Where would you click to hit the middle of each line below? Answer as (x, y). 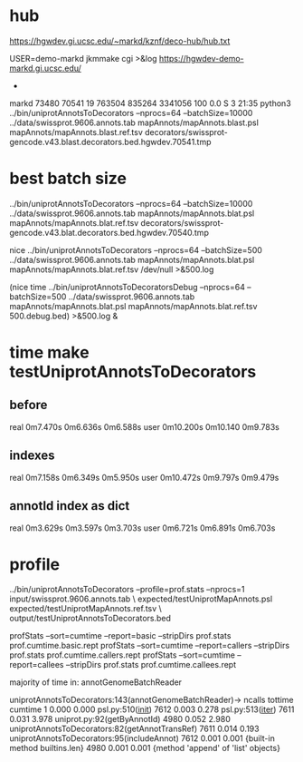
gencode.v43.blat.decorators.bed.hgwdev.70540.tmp (109, 232)
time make (49, 352)
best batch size (68, 179)
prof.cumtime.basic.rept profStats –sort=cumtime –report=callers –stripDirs (150, 646)
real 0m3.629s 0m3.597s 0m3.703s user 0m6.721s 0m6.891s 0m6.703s (142, 528)
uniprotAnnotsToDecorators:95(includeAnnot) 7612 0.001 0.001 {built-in (142, 738)
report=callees (37, 665)
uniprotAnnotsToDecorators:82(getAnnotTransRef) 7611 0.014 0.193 (134, 729)
